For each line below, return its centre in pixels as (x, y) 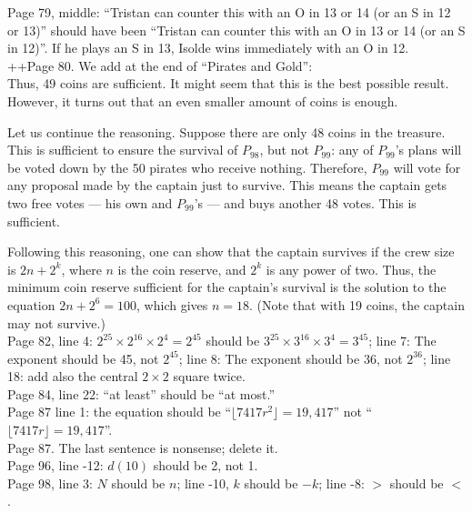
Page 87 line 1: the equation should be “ (120, 412)
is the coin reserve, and (182, 269)
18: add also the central (73, 376)
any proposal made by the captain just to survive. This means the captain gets (227, 185)
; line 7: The (402, 341)
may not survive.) (56, 322)
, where (81, 269)
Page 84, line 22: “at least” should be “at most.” (141, 393)
